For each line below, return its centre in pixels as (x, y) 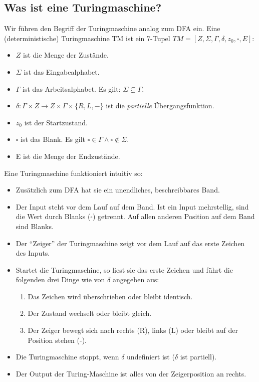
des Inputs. (33, 253)
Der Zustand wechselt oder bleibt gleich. (90, 313)
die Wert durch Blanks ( (53, 216)
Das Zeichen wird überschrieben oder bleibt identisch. (110, 296)
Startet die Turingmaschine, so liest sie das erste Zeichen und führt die (124, 269)
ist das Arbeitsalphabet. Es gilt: (72, 88)
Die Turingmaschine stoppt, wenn (67, 357)
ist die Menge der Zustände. (66, 55)
